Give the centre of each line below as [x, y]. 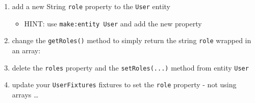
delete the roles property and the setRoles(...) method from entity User [130, 67]
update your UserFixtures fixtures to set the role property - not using [124, 84]
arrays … [25, 94]
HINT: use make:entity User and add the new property [113, 23]
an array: [26, 50]
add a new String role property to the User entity [91, 6]
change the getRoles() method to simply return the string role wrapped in [132, 40]
